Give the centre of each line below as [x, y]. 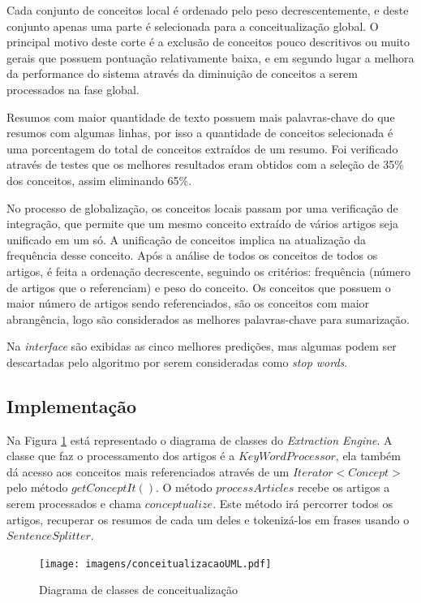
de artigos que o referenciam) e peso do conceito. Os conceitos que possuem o [199, 287]
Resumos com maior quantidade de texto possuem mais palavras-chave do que [201, 116]
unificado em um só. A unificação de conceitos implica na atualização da [187, 239]
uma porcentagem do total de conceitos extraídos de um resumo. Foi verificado [202, 148]
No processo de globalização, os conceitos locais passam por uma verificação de [202, 207]
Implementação [72, 405]
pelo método [37, 487]
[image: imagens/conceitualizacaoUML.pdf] [155, 564]
